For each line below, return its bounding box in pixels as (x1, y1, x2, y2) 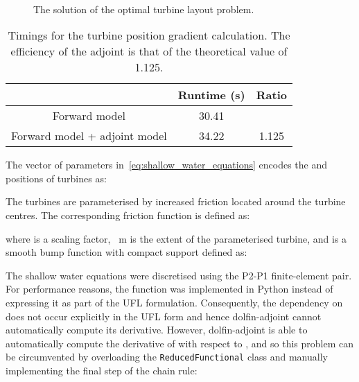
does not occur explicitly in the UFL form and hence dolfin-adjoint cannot (6, 309, 322, 323)
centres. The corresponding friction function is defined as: (6, 207, 250, 222)
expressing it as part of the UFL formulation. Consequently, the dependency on (6, 295, 343, 309)
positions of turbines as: (6, 171, 107, 185)
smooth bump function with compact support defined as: (6, 245, 247, 259)
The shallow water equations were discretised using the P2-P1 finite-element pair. (6, 268, 352, 282)
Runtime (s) (177, 87, 245, 103)
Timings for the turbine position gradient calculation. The (8, 27, 290, 44)
